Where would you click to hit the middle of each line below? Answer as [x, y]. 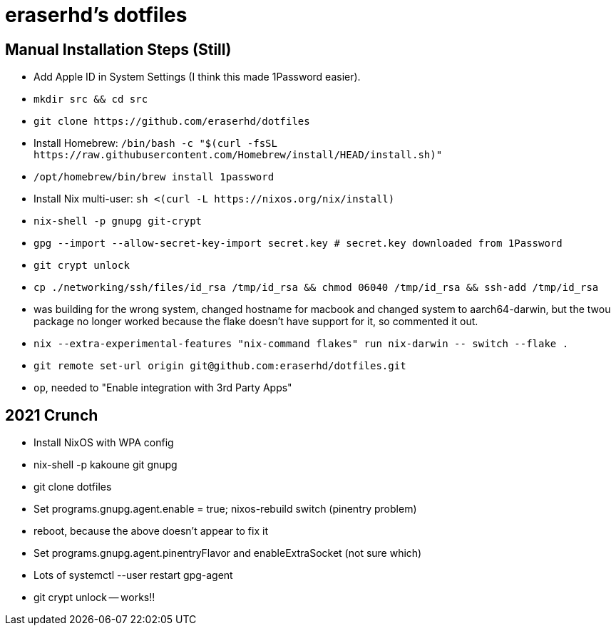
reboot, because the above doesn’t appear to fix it [151, 531]
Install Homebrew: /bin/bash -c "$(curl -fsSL [155, 143]
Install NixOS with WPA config [104, 443]
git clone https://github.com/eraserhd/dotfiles [172, 122]
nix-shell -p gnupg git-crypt [118, 221]
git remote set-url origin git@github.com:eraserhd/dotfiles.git [220, 366]
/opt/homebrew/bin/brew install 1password [154, 177]
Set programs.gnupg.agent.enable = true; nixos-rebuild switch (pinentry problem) [225, 509]
